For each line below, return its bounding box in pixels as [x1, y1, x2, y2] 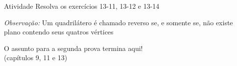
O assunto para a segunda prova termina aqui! [4, 43, 143, 53]
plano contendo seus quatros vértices [4, 27, 114, 37]
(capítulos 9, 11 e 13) [4, 52, 68, 63]
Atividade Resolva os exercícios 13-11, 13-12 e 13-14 [4, 1, 160, 11]
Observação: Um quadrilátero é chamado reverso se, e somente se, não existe [4, 17, 233, 27]
